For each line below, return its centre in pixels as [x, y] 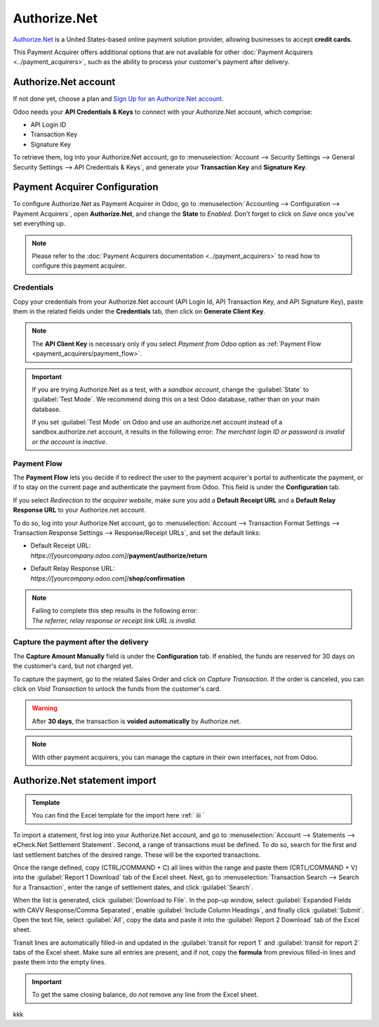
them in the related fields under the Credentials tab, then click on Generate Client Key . [139, 311]
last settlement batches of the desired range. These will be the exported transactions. [137, 855]
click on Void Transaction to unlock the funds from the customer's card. [117, 689]
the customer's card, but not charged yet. [73, 666]
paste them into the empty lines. [60, 962]
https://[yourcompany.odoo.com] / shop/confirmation [108, 578]
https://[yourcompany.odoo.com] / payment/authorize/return [119, 555]
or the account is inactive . [70, 441]
